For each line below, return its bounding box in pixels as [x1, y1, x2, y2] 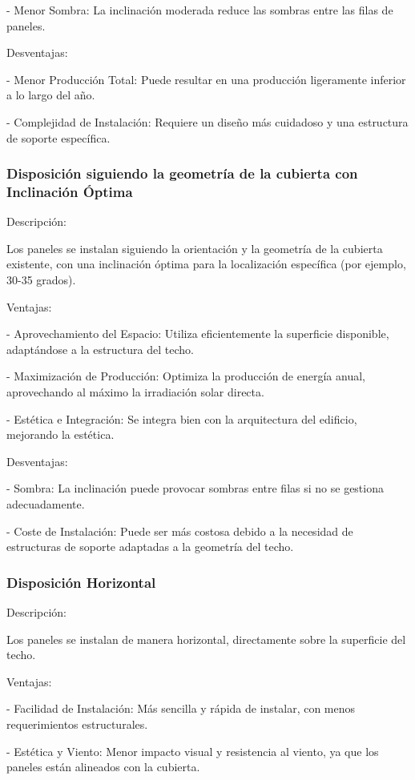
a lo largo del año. [6, 86, 95, 103]
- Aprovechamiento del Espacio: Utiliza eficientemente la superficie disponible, [6, 325, 389, 342]
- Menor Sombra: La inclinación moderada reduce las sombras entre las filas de [6, 2, 393, 18]
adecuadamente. [6, 496, 85, 513]
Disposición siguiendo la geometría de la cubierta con [6, 163, 358, 183]
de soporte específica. [6, 129, 111, 146]
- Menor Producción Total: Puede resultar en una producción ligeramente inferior [6, 70, 406, 87]
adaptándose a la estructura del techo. [6, 340, 194, 357]
